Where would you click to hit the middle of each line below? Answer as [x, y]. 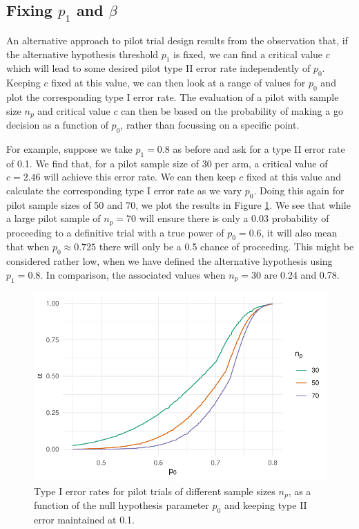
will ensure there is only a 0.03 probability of [234, 218]
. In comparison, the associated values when [133, 274]
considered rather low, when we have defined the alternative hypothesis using [169, 261]
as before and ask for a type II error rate [259, 148]
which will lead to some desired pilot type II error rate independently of [158, 68]
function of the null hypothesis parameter [122, 505]
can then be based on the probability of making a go [232, 110]
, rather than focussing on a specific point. [210, 125]
